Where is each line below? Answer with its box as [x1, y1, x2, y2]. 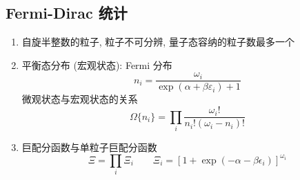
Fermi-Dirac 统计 [6, 2, 128, 23]
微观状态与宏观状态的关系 [21, 92, 138, 106]
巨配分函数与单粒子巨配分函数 [21, 139, 157, 154]
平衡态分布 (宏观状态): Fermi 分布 [21, 57, 172, 72]
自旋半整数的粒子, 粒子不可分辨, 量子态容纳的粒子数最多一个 [21, 34, 294, 49]
